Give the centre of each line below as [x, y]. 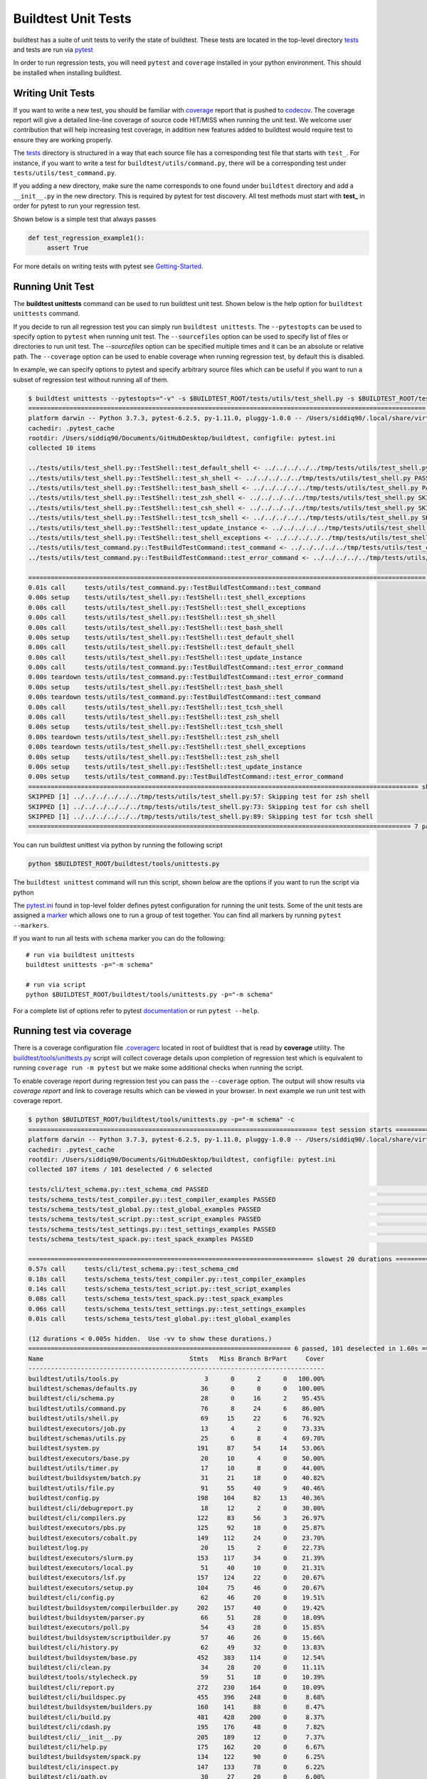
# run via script [56, 984]
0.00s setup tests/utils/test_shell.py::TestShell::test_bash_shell [156, 687]
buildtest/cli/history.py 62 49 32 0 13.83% [176, 1648]
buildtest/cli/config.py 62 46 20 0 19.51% [176, 1598]
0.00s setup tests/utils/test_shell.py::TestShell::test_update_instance [165, 766]
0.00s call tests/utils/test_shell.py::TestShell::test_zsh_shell [154, 717]
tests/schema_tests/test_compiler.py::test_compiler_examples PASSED [152, 1199]
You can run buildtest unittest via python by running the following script [118, 845]
